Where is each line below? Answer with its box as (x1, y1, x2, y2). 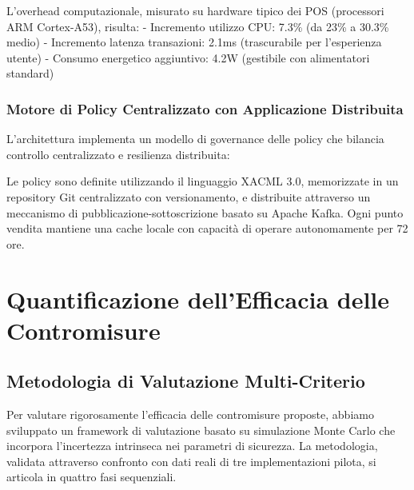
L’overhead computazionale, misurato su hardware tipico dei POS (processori (6, 2, 384, 18)
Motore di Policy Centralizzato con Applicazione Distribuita (6, 98, 404, 118)
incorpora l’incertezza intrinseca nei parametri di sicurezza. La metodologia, (6, 437, 378, 454)
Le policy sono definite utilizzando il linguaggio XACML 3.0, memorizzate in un (6, 173, 399, 189)
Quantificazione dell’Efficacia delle (6, 282, 390, 315)
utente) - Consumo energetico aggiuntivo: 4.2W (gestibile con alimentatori (6, 49, 370, 66)
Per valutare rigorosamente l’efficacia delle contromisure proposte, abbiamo (6, 406, 374, 423)
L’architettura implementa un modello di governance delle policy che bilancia (6, 130, 384, 147)
